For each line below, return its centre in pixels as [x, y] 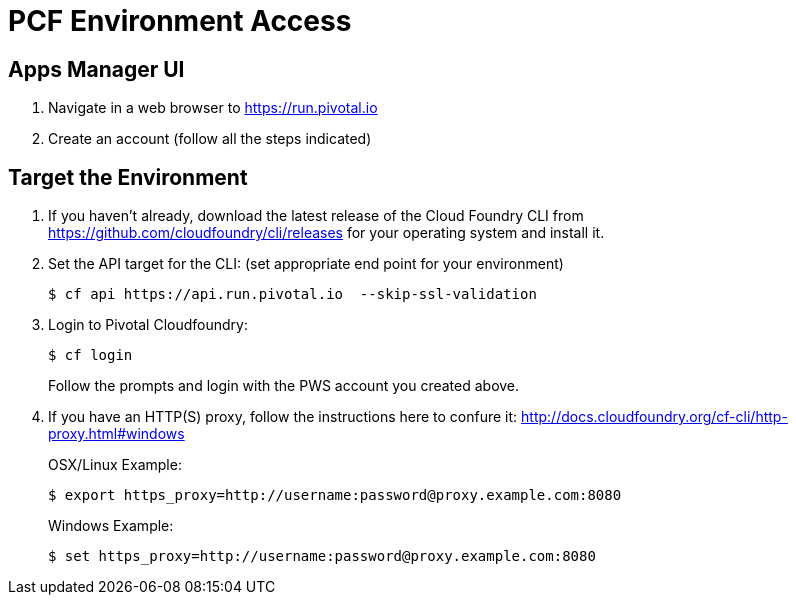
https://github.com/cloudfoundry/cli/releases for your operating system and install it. [326, 233]
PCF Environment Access [180, 21]
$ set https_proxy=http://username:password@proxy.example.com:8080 [322, 556]
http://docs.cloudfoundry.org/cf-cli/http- [654, 417]
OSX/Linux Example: [115, 465]
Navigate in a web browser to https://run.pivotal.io [213, 108]
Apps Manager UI [96, 69]
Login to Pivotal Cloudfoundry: [148, 325]
